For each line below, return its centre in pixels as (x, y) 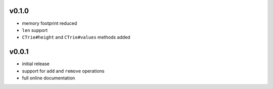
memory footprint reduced (50, 23)
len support (35, 30)
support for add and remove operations (63, 71)
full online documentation (49, 78)
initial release (36, 64)
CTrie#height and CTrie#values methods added (76, 37)
